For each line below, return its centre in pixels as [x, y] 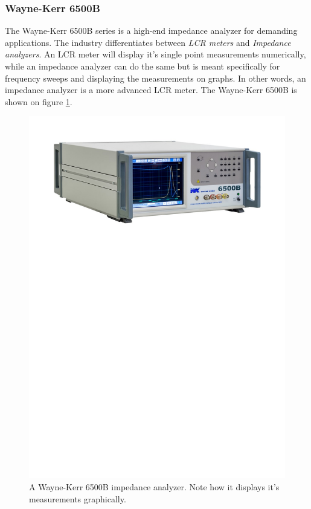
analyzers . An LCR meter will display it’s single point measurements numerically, [155, 54]
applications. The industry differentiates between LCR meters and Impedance [148, 42]
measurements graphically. [78, 498]
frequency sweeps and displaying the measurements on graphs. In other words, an [155, 78]
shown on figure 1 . [39, 101]
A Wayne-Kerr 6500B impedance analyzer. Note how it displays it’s [154, 487]
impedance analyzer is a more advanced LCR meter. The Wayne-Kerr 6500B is [151, 90]
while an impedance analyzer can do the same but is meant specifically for [143, 66]
